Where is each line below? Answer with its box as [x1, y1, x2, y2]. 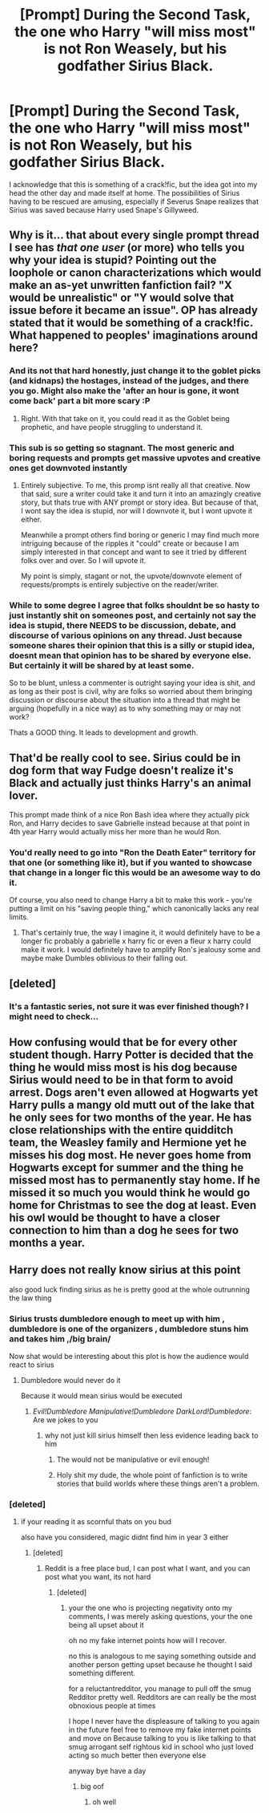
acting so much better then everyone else [68, 1750, 207, 1760]
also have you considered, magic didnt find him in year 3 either [20, 1532, 229, 1542]
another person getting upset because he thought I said [68, 1660, 253, 1669]
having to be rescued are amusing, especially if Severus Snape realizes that [9, 197, 259, 206]
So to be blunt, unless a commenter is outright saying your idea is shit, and [9, 678, 255, 687]
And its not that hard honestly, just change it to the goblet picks [9, 365, 261, 376]
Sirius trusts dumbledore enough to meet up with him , [9, 1313, 225, 1324]
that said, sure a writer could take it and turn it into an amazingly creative [20, 489, 262, 498]
